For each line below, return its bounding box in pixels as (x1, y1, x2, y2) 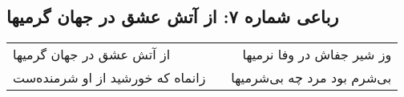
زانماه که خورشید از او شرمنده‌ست (13, 68, 206, 87)
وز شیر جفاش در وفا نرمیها (242, 45, 392, 64)
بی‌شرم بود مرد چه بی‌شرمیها (231, 68, 392, 87)
